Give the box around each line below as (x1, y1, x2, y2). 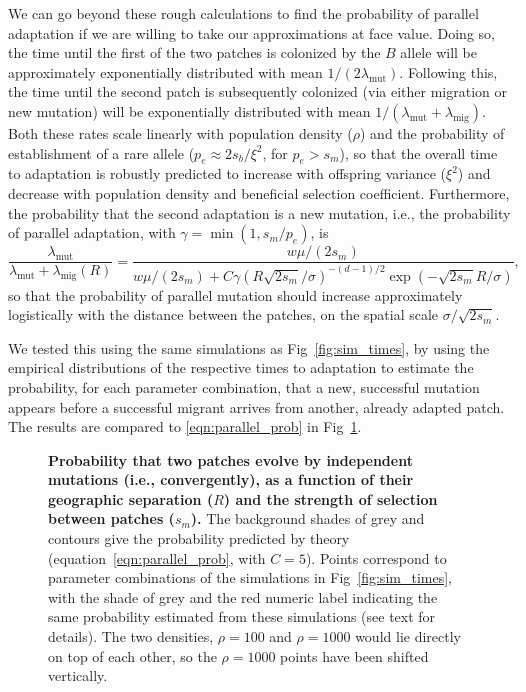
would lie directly (355, 626, 461, 647)
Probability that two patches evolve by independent (48, 449, 413, 470)
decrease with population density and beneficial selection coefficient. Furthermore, (8, 182, 510, 203)
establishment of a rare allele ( (8, 142, 195, 163)
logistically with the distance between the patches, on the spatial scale (8, 304, 439, 325)
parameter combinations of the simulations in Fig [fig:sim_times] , (48, 567, 452, 588)
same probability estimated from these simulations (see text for (48, 606, 436, 627)
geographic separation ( (48, 488, 214, 509)
